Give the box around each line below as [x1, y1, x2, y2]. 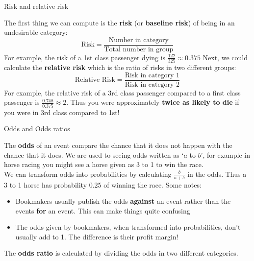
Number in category [108, 36, 169, 44]
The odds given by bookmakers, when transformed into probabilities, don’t [15, 222, 241, 232]
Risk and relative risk [4, 1, 69, 11]
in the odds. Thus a [187, 168, 247, 179]
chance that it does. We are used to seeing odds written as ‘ [4, 149, 184, 160]
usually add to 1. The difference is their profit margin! [15, 231, 178, 241]
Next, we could [203, 52, 248, 62]
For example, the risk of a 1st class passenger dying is [4, 52, 166, 62]
